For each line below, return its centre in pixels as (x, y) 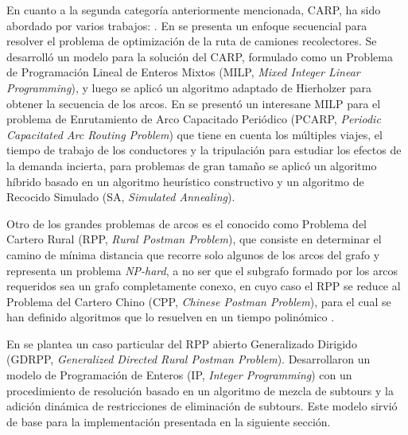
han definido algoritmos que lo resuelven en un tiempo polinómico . (171, 317)
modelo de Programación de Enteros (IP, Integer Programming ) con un (179, 375)
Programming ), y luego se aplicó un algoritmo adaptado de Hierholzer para (189, 87)
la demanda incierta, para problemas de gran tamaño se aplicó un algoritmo (192, 165)
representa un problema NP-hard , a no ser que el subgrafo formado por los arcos (202, 270)
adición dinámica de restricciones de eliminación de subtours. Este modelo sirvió (202, 406)
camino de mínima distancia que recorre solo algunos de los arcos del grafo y (193, 254)
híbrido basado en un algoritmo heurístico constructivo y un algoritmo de (185, 181)
